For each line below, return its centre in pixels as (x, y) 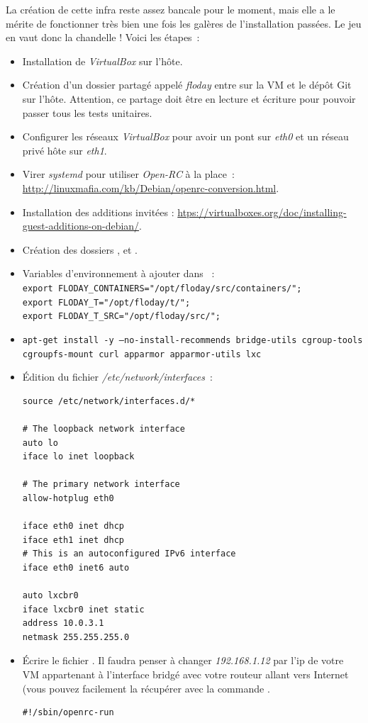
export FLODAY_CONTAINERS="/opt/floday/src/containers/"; (162, 288)
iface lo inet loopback (78, 457)
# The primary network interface (101, 484)
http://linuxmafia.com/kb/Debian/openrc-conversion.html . (151, 187)
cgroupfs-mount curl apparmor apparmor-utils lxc (142, 354)
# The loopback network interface (104, 428)
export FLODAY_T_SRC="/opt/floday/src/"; (121, 316)
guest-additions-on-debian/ (81, 226)
